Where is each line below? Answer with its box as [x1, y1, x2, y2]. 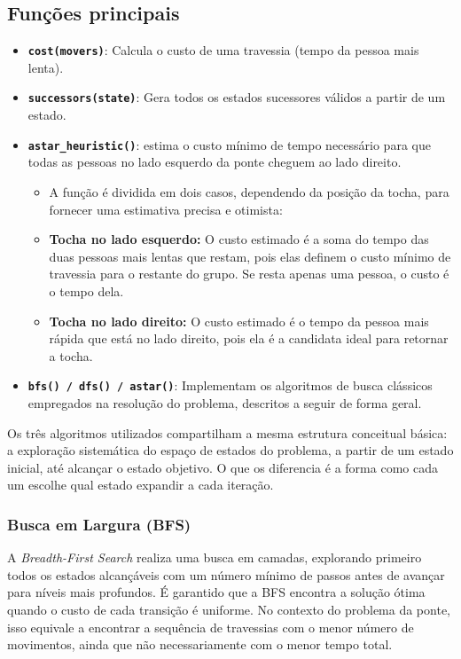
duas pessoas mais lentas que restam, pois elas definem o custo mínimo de [49, 247, 451, 265]
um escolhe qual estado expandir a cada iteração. [7, 475, 274, 494]
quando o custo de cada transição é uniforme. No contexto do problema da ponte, [7, 600, 450, 618]
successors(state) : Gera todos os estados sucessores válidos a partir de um [27, 88, 446, 106]
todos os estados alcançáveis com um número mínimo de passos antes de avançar [7, 565, 445, 584]
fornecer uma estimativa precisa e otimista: [49, 200, 283, 218]
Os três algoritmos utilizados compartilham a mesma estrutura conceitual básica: [7, 423, 448, 442]
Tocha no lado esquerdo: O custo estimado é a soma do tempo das [49, 230, 429, 248]
